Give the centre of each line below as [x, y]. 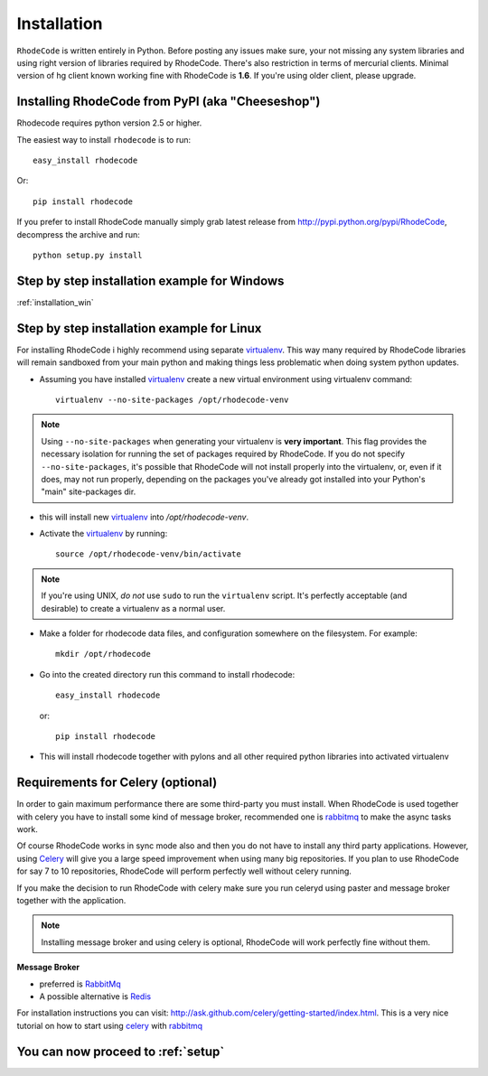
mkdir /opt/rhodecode [103, 654]
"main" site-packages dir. [89, 491]
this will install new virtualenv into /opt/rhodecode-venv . [144, 517]
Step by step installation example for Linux [139, 328]
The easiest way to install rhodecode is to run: [104, 139]
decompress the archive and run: [78, 234]
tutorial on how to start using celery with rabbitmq [110, 1025]
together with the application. [71, 901]
